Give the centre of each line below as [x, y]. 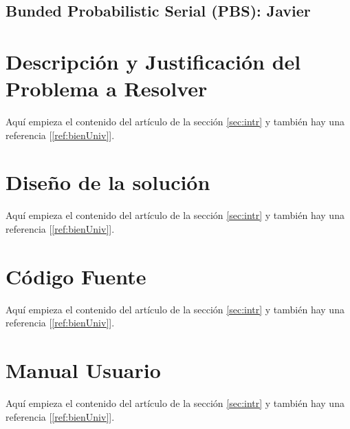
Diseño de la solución [108, 182]
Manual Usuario [83, 370]
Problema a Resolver [107, 88]
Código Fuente [76, 276]
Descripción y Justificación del [153, 61]
